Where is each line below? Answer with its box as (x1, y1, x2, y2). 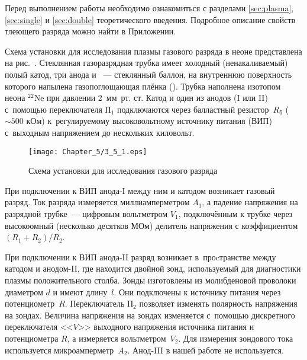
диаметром (5, 285, 43, 298)
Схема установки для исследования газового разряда (28, 164, 218, 177)
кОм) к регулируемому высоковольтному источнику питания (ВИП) (26, 114, 272, 127)
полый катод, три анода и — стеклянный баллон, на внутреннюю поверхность (5, 68, 292, 80)
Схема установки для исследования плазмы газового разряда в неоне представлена (5, 44, 302, 57)
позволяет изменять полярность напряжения (139, 297, 298, 310)
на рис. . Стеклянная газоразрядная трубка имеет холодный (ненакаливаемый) (5, 56, 288, 69)
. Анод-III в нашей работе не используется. (127, 343, 284, 356)
